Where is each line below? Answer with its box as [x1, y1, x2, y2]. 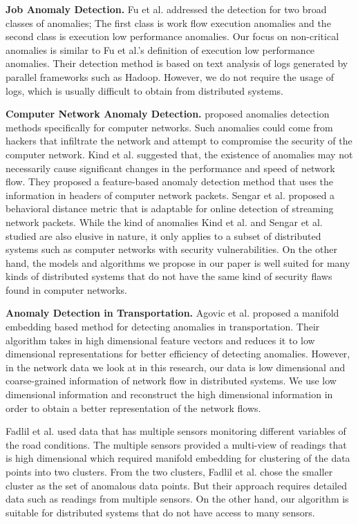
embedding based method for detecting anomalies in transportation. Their [6, 319, 320, 334]
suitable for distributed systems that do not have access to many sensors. [6, 505, 315, 519]
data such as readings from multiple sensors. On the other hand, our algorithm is [6, 492, 349, 506]
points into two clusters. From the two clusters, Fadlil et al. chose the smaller [6, 465, 333, 478]
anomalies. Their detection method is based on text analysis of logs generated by [6, 56, 348, 71]
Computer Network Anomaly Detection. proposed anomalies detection [6, 106, 330, 121]
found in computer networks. [6, 282, 127, 297]
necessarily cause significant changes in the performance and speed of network [6, 160, 335, 175]
